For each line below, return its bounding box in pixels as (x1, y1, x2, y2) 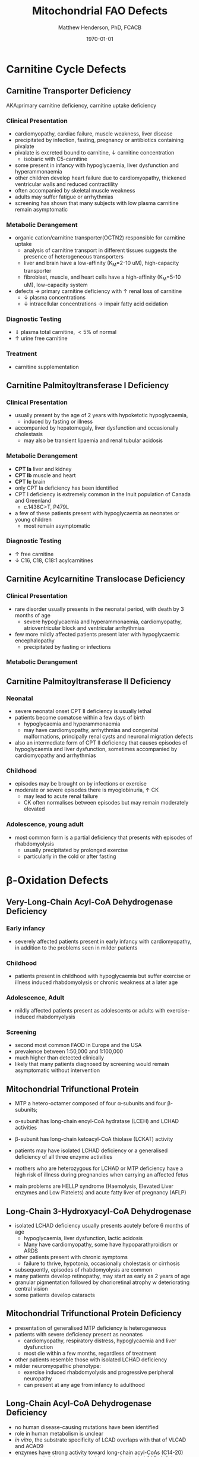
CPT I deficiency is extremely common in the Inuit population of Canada (14, 490, 191, 497)
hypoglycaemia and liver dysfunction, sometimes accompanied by (14, 746, 178, 753)
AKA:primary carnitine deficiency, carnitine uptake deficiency (6, 102, 157, 109)
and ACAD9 (14, 1442, 44, 1449)
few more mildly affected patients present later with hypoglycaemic (14, 630, 180, 638)
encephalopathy (14, 637, 55, 644)
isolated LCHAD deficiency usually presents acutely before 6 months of (14, 1222, 190, 1229)
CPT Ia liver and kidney (14, 465, 72, 472)
